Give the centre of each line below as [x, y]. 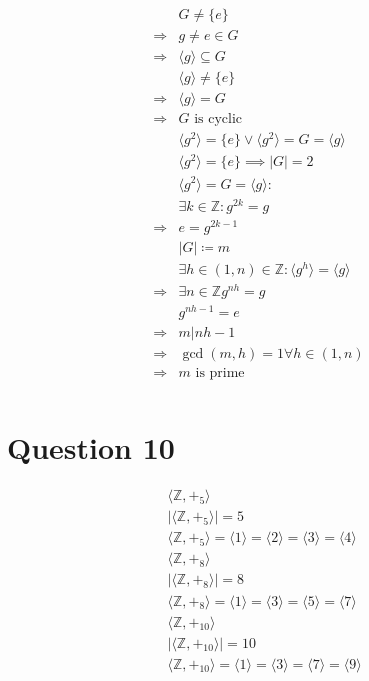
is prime [220, 373]
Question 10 [91, 447]
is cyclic [218, 119]
